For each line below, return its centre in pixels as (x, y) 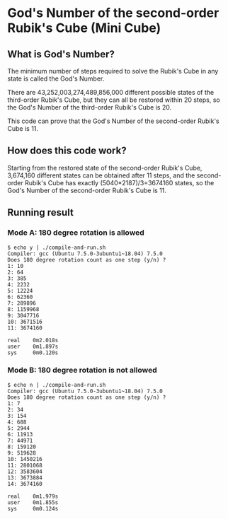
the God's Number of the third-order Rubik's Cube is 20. (90, 107)
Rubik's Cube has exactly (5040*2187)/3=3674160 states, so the (119, 182)
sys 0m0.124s (33, 508)
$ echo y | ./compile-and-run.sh (57, 247)
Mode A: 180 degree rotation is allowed (76, 233)
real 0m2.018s (33, 340)
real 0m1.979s (33, 496)
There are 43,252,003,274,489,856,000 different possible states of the (111, 92)
